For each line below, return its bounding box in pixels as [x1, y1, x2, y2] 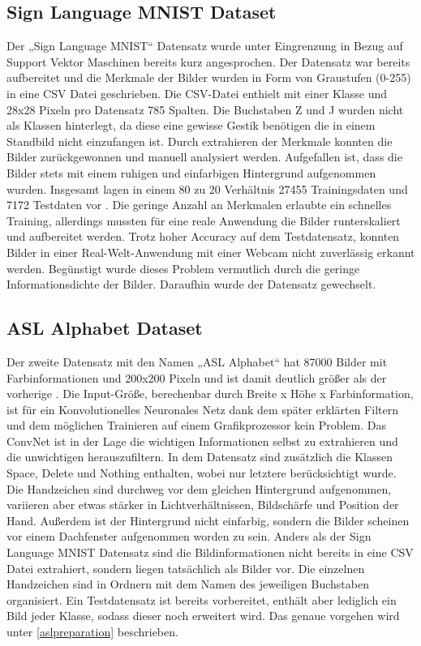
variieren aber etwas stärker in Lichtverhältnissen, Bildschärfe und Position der [6, 496, 399, 513]
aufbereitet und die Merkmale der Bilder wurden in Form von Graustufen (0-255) [6, 69, 411, 86]
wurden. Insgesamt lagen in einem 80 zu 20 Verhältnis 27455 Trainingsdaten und [6, 180, 408, 197]
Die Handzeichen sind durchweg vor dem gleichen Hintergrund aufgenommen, [6, 480, 392, 497]
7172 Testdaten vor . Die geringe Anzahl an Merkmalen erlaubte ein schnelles [6, 196, 392, 213]
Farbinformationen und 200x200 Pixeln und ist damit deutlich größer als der [6, 369, 387, 386]
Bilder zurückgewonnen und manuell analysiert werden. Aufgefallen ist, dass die [6, 148, 402, 165]
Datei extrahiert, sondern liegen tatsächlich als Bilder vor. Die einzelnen [6, 559, 365, 576]
